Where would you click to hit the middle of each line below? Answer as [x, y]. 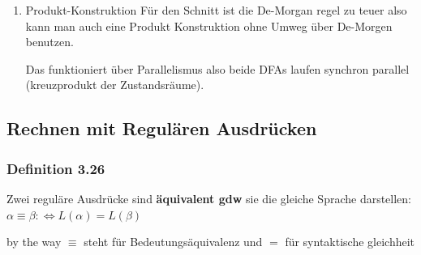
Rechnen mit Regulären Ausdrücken [162, 128]
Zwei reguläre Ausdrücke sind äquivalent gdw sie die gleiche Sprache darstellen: [209, 198]
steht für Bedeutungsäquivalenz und [173, 242]
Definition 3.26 [56, 168]
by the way [34, 242]
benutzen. [49, 42]
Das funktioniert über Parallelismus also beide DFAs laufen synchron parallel [217, 68]
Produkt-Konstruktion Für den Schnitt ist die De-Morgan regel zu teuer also [216, 10]
